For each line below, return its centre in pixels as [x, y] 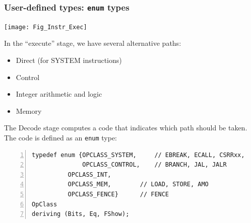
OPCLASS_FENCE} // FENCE [118, 195]
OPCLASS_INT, [89, 174]
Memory [29, 110]
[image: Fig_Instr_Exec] [46, 27]
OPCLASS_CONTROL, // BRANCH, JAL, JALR [154, 165]
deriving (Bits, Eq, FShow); [81, 214]
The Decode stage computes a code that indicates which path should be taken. [126, 128]
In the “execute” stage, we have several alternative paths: [93, 43]
